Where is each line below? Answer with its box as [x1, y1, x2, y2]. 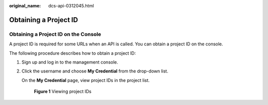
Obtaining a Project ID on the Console [9, 31, 101, 37]
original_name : [9, 3, 41, 8]
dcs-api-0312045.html [48, 3, 94, 8]
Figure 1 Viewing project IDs [34, 89, 92, 95]
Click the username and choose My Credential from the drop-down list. [21, 68, 169, 74]
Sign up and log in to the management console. [21, 59, 119, 65]
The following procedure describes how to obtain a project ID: [9, 50, 136, 56]
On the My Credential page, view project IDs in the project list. [21, 77, 150, 83]
